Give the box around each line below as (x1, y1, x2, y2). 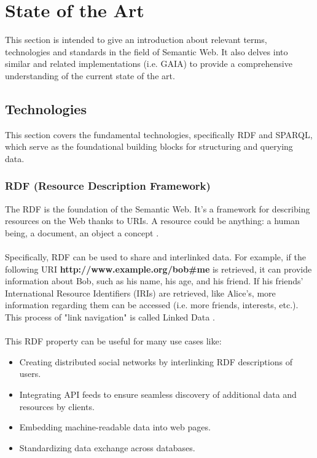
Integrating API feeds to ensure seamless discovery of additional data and (19, 388, 297, 401)
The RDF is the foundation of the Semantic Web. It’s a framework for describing (5, 202, 310, 215)
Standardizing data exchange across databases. (19, 441, 195, 454)
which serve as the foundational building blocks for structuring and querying (5, 140, 293, 153)
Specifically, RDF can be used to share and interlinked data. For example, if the (5, 250, 306, 263)
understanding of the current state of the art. (5, 69, 175, 82)
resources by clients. (19, 400, 95, 413)
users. (19, 367, 41, 380)
